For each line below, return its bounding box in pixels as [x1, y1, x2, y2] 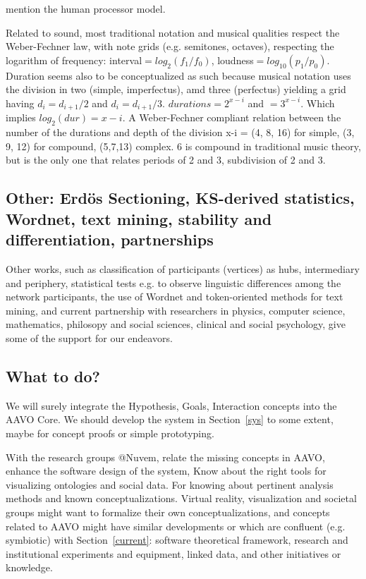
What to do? [6, 365, 100, 386]
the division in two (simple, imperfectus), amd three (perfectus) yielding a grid [6, 82, 346, 97]
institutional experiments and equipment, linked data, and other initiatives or [6, 546, 341, 561]
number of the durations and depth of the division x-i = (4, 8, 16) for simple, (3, [6, 125, 355, 140]
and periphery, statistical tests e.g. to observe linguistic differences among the [6, 275, 341, 290]
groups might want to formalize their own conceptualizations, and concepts [6, 504, 330, 519]
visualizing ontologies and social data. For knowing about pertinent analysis [6, 477, 334, 492]
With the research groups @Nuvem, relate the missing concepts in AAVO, [6, 449, 325, 464]
